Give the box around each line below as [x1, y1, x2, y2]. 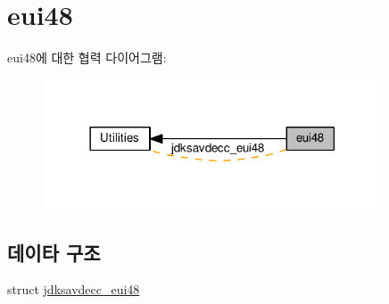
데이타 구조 [7, 238, 101, 266]
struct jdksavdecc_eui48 [7, 280, 140, 299]
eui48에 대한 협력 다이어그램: [7, 48, 167, 67]
